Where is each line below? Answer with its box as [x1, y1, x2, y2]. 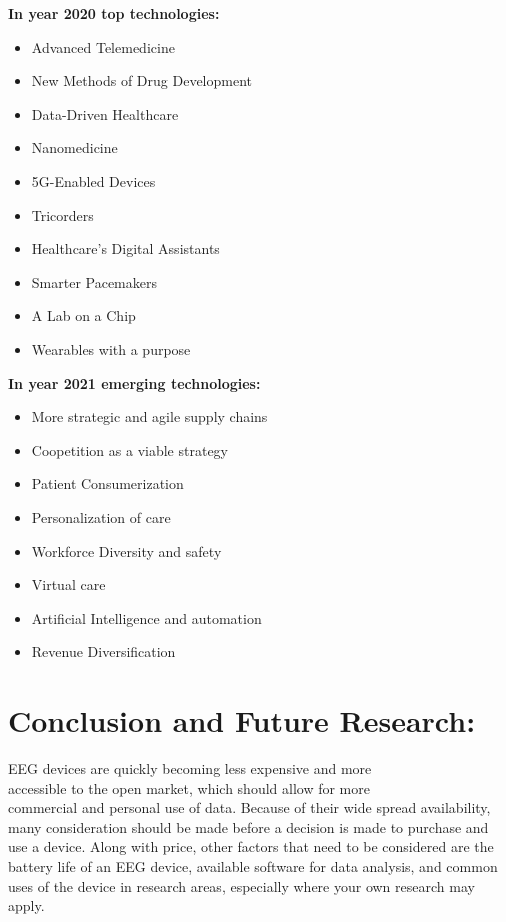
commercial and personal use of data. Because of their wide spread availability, [8, 797, 491, 818]
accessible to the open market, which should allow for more [8, 777, 370, 798]
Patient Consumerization [31, 473, 184, 494]
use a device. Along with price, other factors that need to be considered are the [8, 836, 494, 857]
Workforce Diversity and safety [31, 540, 222, 561]
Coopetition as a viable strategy [31, 439, 228, 460]
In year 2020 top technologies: [8, 3, 220, 23]
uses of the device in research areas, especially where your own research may [8, 875, 475, 896]
